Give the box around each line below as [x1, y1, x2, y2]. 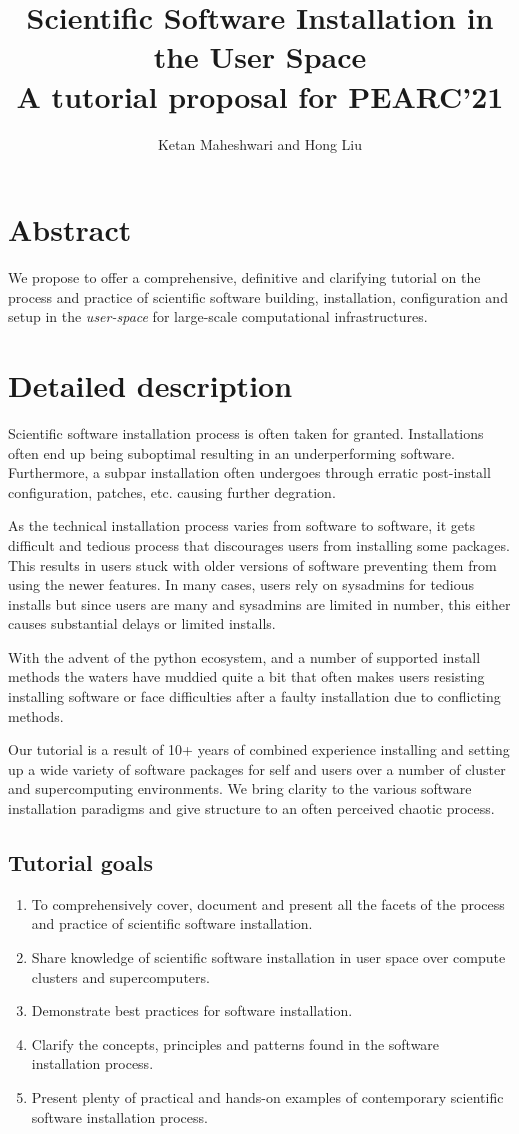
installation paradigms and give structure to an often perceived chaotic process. [8, 798, 495, 819]
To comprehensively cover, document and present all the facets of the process [31, 893, 505, 914]
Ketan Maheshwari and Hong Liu [157, 133, 363, 154]
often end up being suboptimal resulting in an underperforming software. [8, 442, 455, 463]
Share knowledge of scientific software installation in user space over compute [31, 947, 506, 968]
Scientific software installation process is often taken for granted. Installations [8, 422, 484, 443]
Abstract [8, 209, 132, 250]
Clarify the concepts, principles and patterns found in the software [31, 1033, 440, 1054]
